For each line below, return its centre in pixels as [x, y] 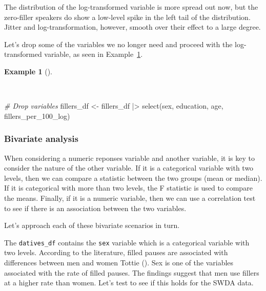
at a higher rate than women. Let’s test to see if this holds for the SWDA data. [129, 283]
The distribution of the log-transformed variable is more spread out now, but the [131, 7]
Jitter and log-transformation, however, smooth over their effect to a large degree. [132, 27]
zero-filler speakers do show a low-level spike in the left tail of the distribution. [127, 17]
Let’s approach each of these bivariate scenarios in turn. [92, 225]
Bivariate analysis [41, 139]
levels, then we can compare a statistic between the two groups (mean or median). [133, 178]
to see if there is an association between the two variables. [95, 208]
